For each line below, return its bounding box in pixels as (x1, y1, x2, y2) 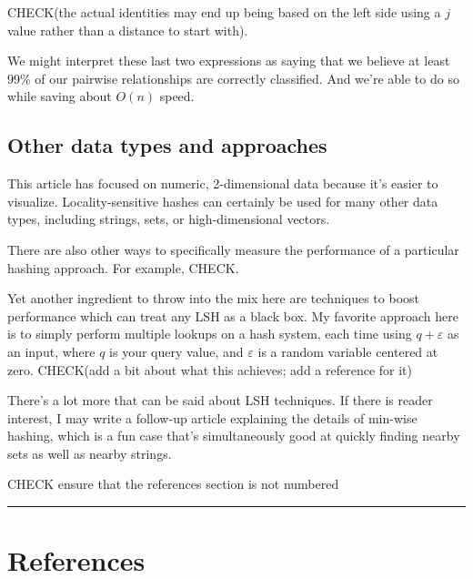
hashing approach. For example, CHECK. (7, 258, 239, 277)
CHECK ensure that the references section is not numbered (7, 474, 339, 493)
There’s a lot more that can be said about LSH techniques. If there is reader (7, 391, 433, 410)
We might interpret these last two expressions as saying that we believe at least (7, 51, 450, 70)
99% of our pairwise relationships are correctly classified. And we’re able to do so (7, 68, 459, 87)
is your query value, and (109, 341, 244, 361)
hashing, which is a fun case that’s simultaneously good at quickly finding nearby (7, 426, 460, 445)
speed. (159, 86, 195, 106)
